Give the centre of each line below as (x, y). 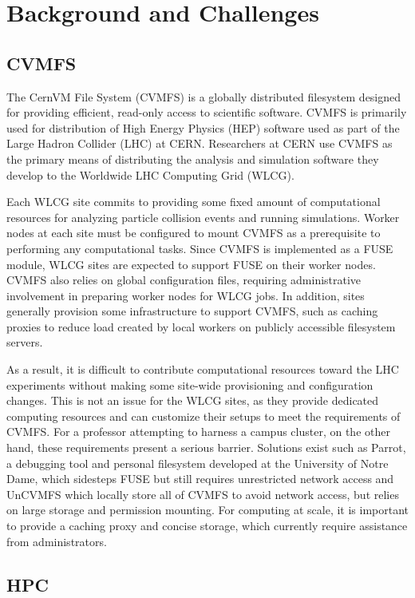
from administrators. (57, 541)
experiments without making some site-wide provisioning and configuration (190, 384)
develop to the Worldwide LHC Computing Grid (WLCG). (150, 174)
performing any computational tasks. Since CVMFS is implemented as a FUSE (200, 248)
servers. (25, 342)
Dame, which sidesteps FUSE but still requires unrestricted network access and (200, 479)
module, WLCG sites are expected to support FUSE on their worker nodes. (191, 264)
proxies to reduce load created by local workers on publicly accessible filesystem (201, 326)
